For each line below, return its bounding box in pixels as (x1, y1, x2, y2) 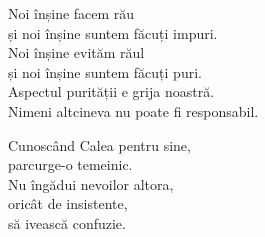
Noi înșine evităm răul (8, 42, 145, 63)
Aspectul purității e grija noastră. (8, 81, 215, 102)
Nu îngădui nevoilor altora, (8, 173, 174, 194)
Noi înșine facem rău (8, 3, 135, 23)
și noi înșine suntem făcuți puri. (8, 61, 202, 82)
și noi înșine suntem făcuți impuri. (8, 22, 218, 43)
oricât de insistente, (8, 193, 128, 214)
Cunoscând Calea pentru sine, (8, 134, 191, 155)
